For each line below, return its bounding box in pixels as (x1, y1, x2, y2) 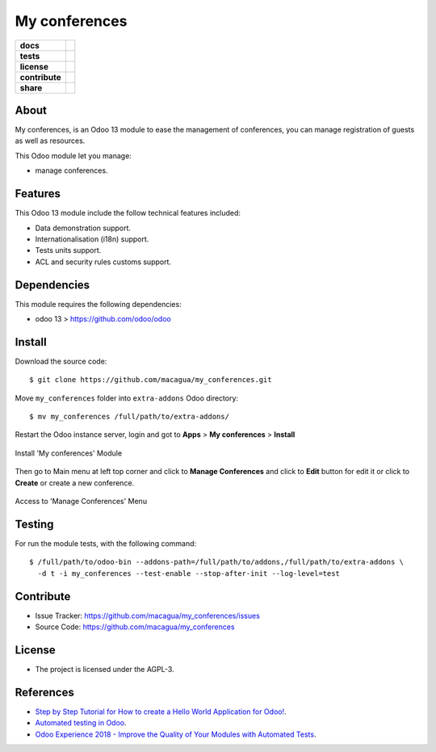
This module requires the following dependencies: (15, 299, 182, 309)
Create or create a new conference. (15, 477, 135, 488)
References (15, 685, 74, 699)
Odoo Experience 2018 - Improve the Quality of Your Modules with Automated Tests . (35, 729, 317, 739)
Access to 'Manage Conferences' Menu (15, 497, 148, 506)
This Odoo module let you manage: (15, 150, 132, 161)
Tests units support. (35, 246, 102, 255)
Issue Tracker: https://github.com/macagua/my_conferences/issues (35, 611, 260, 620)
